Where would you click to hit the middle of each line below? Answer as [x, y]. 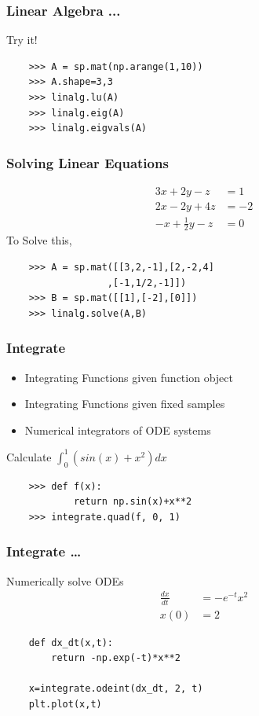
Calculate [29, 456]
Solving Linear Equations [88, 162]
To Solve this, [39, 240]
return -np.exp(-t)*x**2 [116, 658]
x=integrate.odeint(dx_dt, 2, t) [116, 689]
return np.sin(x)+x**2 [133, 502]
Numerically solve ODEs [65, 580]
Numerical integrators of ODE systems [118, 430]
